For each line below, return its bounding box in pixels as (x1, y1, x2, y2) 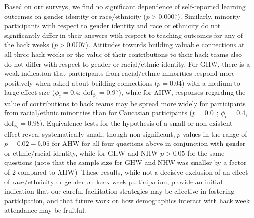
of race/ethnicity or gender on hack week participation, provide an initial (4, 176, 223, 186)
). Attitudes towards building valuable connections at (85, 39, 245, 50)
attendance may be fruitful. (4, 205, 86, 215)
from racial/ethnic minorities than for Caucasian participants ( (4, 108, 193, 118)
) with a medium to (181, 77, 240, 88)
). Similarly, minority (177, 11, 240, 21)
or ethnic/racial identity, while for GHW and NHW (4, 147, 158, 158)
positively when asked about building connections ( (4, 77, 157, 88)
